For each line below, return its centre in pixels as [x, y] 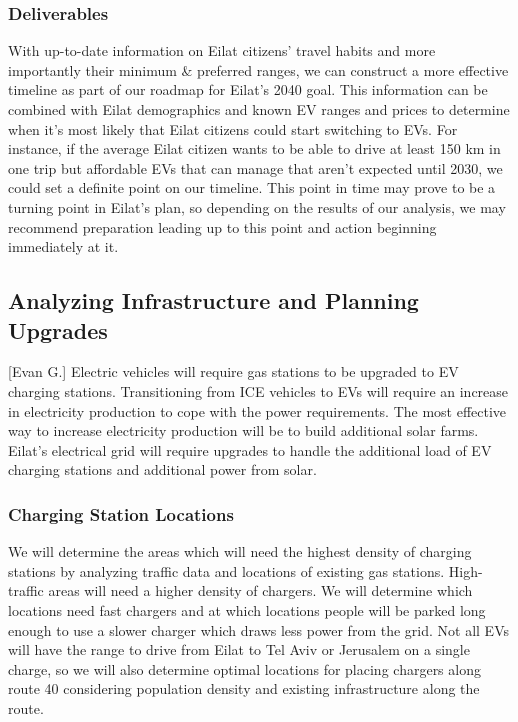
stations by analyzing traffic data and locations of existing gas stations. [226, 570]
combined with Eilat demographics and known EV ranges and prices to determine [259, 109]
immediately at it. [63, 246]
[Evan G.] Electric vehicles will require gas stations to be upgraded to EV [233, 371]
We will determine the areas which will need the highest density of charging [240, 551]
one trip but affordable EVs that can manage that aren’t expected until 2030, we [255, 167]
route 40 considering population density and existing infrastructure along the [244, 688]
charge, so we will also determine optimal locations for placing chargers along [244, 668]
